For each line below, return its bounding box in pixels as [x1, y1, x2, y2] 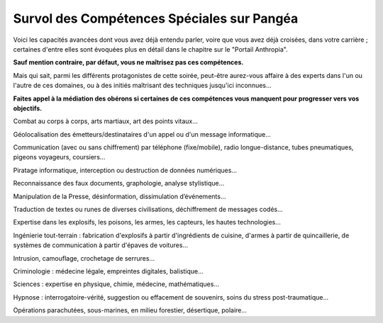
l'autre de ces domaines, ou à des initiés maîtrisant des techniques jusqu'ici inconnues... [13, 81, 272, 90]
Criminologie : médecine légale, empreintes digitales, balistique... [13, 266, 204, 276]
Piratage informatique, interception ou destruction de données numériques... [13, 166, 238, 174]
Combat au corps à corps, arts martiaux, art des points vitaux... [13, 117, 199, 125]
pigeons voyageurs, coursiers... [13, 153, 106, 161]
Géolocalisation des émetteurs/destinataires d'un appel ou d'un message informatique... [13, 130, 271, 138]
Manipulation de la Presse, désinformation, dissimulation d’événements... [13, 192, 226, 200]
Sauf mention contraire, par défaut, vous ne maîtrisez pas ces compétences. [13, 58, 244, 67]
